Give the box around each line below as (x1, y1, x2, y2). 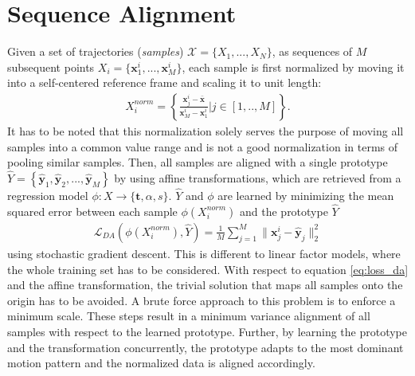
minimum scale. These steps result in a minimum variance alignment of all (7, 307, 370, 324)
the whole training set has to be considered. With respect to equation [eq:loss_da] (7, 260, 409, 277)
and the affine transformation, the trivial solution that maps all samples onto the (7, 276, 403, 293)
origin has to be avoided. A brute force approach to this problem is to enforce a (7, 292, 396, 308)
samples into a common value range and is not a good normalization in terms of (7, 138, 398, 155)
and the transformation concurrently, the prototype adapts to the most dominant (7, 339, 404, 355)
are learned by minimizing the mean (217, 187, 394, 204)
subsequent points (7, 58, 95, 75)
